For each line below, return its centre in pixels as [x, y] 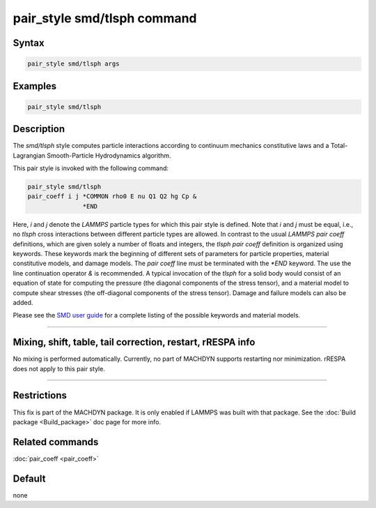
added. [23, 302]
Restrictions [40, 395]
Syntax [29, 43]
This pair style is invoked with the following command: [91, 168]
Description [39, 129]
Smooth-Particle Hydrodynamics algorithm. [109, 155]
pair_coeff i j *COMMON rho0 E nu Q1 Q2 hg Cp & [112, 196]
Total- [339, 146]
